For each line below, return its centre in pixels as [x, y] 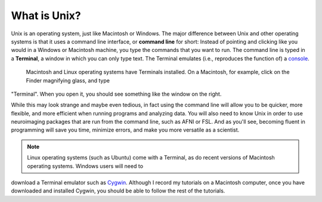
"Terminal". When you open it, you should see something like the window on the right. [116, 94]
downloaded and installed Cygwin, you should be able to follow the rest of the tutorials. [118, 191]
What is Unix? [46, 16]
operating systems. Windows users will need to [85, 166]
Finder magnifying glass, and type [68, 80]
